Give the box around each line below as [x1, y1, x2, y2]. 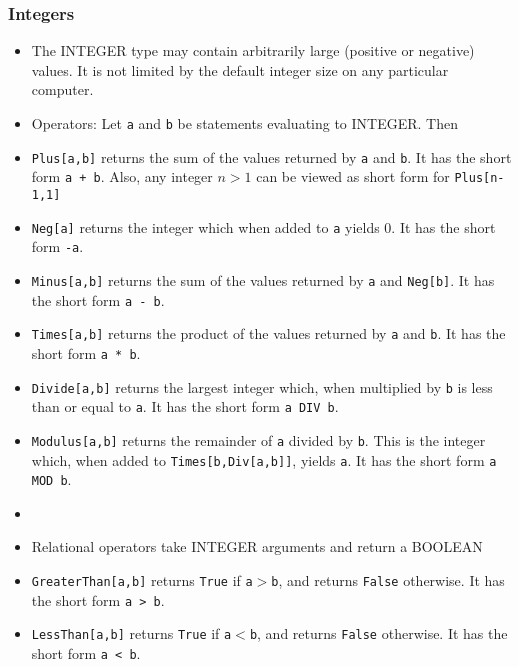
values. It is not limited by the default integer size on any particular [31, 59, 449, 80]
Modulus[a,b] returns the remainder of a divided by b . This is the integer [31, 429, 486, 450]
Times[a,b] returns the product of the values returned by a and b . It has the [31, 323, 506, 344]
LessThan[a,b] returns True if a [31, 623, 232, 644]
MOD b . [31, 469, 72, 490]
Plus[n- [454, 171, 505, 186]
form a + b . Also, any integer [31, 166, 213, 187]
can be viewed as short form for [256, 166, 450, 187]
